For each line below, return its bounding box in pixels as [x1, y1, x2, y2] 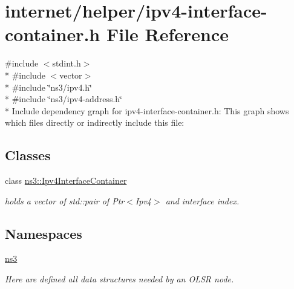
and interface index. [165, 194, 240, 207]
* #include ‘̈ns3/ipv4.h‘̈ [5, 80, 92, 93]
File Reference [106, 22, 229, 47]
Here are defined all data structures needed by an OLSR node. [5, 273, 234, 285]
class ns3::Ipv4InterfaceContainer [5, 174, 127, 187]
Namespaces [5, 224, 82, 242]
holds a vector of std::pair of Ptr [5, 194, 125, 207]
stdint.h [52, 57, 81, 70]
